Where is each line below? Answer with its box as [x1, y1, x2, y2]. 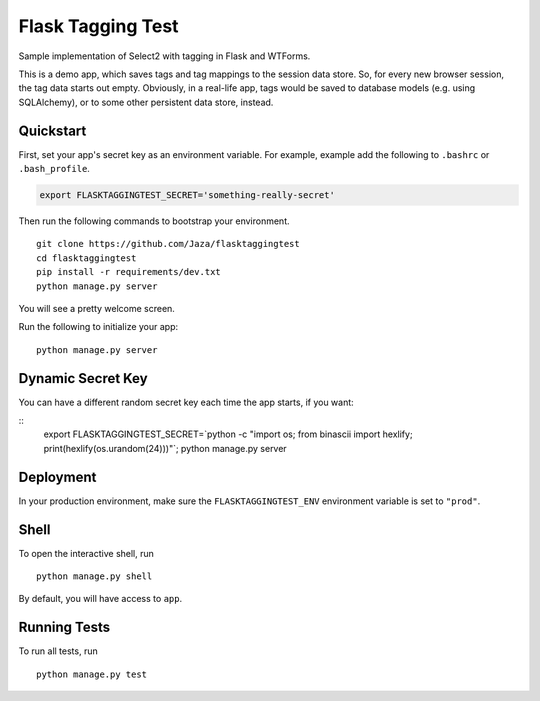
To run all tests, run [18, 645, 99, 657]
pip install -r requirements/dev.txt [36, 266, 222, 278]
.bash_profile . [18, 163, 90, 175]
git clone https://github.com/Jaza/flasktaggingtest [36, 238, 300, 250]
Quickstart [18, 122, 87, 139]
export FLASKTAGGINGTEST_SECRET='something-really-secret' [39, 190, 335, 200]
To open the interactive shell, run [18, 547, 155, 559]
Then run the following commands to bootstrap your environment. [18, 215, 290, 227]
